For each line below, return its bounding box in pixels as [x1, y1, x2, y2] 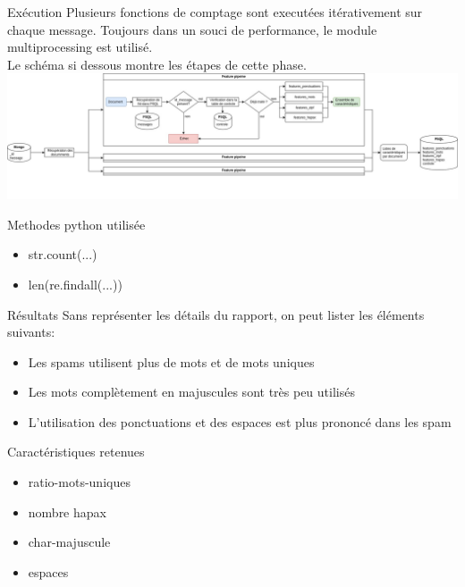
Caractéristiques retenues [7, 442, 145, 461]
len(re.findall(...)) [28, 274, 123, 293]
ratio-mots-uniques [28, 473, 131, 491]
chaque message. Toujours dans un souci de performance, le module [7, 20, 377, 38]
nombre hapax [28, 502, 106, 521]
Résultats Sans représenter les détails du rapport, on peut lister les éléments [7, 305, 425, 323]
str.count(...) [28, 245, 97, 264]
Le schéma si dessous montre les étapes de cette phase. [7, 55, 307, 73]
